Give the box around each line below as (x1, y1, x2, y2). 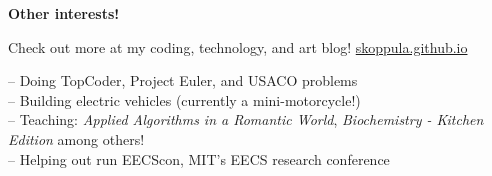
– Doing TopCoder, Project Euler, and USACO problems (8, 70, 358, 91)
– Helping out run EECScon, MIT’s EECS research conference (8, 148, 390, 169)
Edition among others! (8, 128, 145, 149)
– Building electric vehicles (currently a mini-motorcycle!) (8, 89, 361, 110)
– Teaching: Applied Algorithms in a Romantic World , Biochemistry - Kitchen (8, 109, 484, 130)
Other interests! (8, 3, 120, 23)
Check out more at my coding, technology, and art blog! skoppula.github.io (8, 36, 468, 57)
